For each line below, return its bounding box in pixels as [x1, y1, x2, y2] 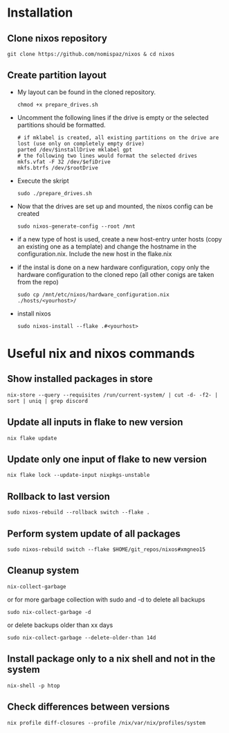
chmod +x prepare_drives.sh [17, 101, 98, 108]
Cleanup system [7, 565, 80, 577]
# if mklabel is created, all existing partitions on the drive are [17, 134, 219, 141]
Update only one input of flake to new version [7, 453, 208, 465]
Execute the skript [17, 177, 69, 185]
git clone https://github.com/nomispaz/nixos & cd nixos [7, 51, 175, 57]
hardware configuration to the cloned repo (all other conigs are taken [17, 270, 214, 278]
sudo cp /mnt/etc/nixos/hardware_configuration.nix [17, 291, 170, 298]
